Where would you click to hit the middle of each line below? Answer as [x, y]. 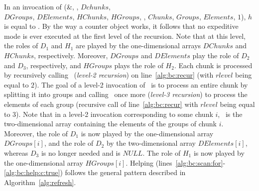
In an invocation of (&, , [41, 6]
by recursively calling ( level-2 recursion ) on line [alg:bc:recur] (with [109, 75]
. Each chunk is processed [213, 65]
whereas [16, 152]
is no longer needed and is [81, 152]
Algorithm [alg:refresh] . [40, 182]
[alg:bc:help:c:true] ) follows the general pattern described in [95, 172]
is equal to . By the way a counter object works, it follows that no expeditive [121, 26]
